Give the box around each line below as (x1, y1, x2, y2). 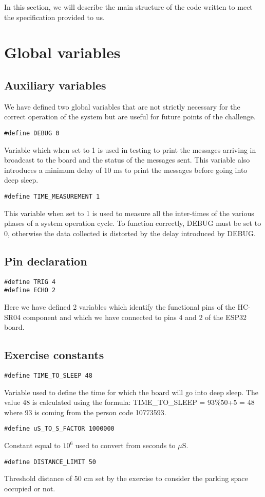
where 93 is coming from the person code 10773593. (4, 406, 166, 417)
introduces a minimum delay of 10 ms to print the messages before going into (4, 164, 248, 175)
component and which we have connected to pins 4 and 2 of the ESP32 (23, 311, 247, 322)
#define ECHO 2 (4, 287, 56, 294)
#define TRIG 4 (4, 278, 56, 286)
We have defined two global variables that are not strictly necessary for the (4, 101, 240, 112)
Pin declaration (4, 253, 87, 269)
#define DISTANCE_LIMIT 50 (4, 458, 96, 466)
